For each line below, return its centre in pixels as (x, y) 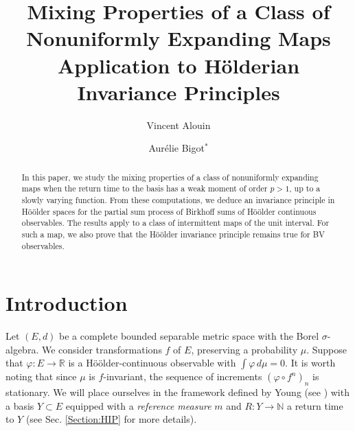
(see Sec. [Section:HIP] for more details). (111, 419)
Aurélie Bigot (176, 148)
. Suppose (327, 349)
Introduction (67, 303)
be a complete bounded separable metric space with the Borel (189, 336)
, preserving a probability (244, 349)
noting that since (41, 376)
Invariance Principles (179, 92)
